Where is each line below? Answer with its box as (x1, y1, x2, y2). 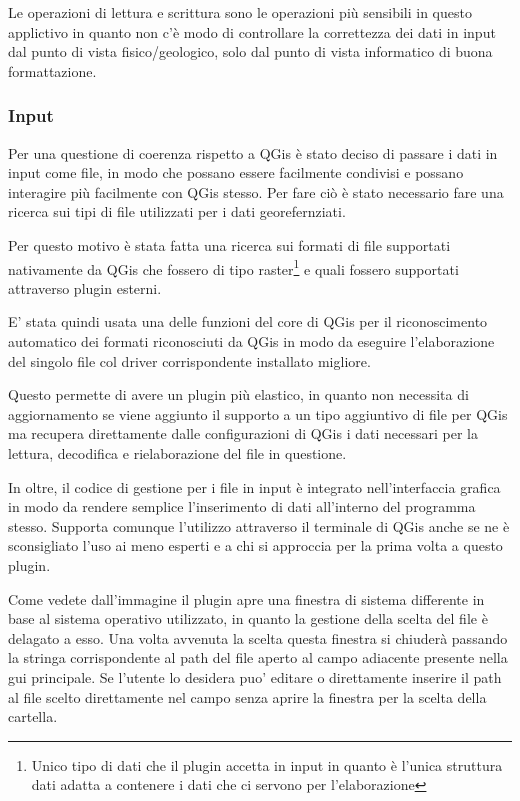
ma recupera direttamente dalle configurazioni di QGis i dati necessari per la (8, 423, 478, 444)
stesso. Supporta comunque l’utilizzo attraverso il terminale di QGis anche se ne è (8, 515, 510, 536)
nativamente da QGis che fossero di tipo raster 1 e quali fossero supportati (8, 255, 459, 279)
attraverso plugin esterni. (8, 277, 162, 298)
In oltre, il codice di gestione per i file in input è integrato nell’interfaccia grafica (8, 476, 501, 497)
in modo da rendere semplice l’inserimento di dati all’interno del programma (8, 496, 476, 517)
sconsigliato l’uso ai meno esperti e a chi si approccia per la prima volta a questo (8, 535, 503, 556)
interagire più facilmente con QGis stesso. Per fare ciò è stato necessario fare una (8, 181, 504, 202)
